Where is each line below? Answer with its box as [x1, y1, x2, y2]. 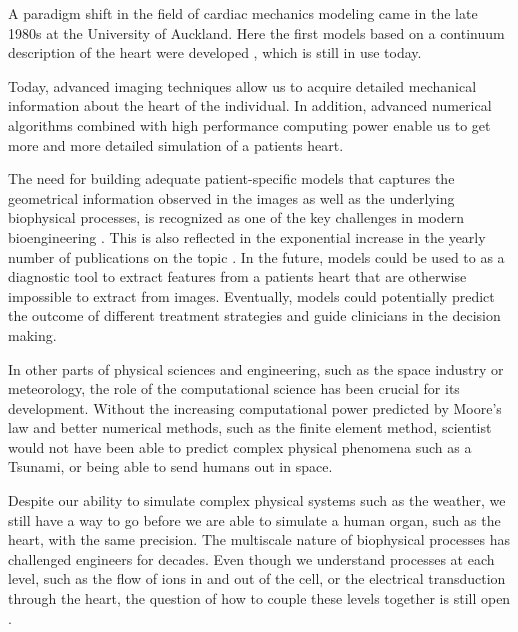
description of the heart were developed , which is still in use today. [8, 42, 422, 63]
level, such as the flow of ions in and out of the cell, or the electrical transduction [8, 568, 506, 589]
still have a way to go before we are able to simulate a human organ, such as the [8, 509, 501, 530]
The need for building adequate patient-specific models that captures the [8, 168, 455, 189]
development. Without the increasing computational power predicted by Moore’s [8, 397, 502, 418]
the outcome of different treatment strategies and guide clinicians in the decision [8, 305, 501, 326]
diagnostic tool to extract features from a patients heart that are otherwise [8, 266, 467, 287]
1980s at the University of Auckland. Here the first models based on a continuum [8, 22, 505, 43]
